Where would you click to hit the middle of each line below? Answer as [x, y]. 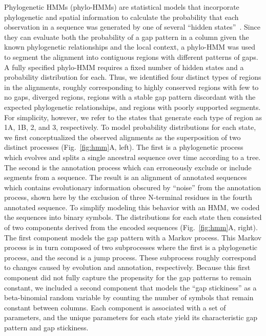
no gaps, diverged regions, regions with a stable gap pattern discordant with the [130, 97]
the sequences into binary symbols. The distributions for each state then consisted [133, 217]
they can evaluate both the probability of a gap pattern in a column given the [127, 37]
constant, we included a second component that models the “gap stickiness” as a [130, 287]
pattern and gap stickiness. [46, 327]
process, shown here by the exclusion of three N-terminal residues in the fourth [128, 197]
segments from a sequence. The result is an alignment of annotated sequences [126, 177]
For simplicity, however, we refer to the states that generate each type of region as [133, 117]
